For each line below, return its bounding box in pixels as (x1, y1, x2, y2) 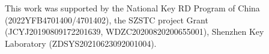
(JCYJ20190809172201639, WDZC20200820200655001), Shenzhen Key (5, 25, 264, 38)
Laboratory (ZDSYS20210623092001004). (5, 37, 157, 49)
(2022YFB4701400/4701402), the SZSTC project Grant (5, 13, 208, 26)
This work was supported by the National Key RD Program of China (5, 2, 260, 14)
